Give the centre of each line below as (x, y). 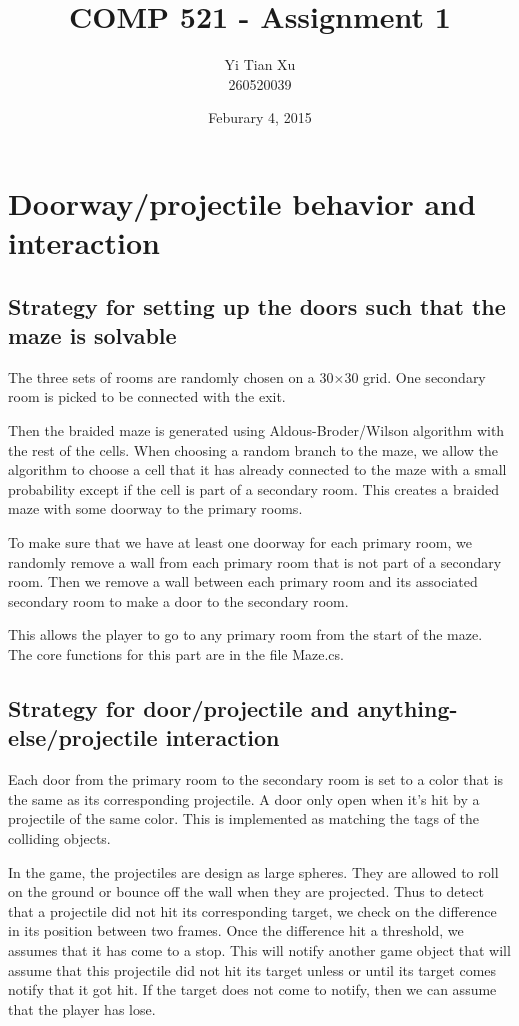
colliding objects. (59, 837)
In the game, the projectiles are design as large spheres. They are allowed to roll (253, 871)
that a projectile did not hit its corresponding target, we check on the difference (252, 910)
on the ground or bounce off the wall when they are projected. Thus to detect (246, 891)
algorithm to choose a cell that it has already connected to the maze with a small (257, 469)
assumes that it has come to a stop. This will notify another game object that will (259, 949)
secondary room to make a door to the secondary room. (178, 600)
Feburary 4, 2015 (260, 117)
